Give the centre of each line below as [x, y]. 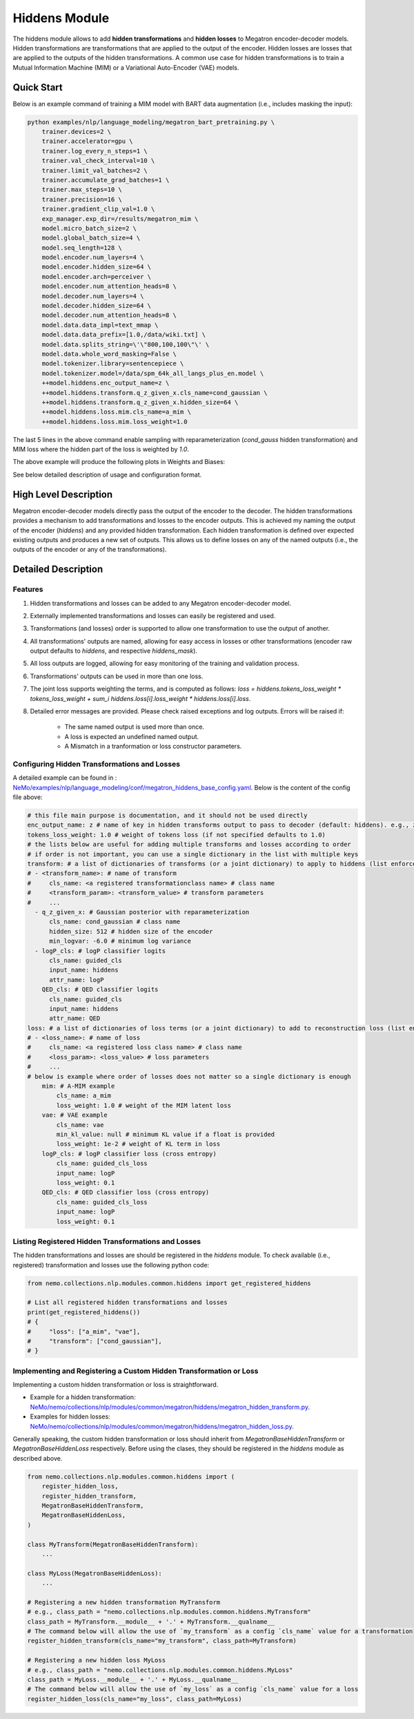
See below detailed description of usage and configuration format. [107, 474]
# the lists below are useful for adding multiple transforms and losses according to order [189, 845]
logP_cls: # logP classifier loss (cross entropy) [129, 1154]
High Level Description [63, 494]
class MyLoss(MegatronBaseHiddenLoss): [95, 1573]
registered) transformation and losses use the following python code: [111, 1265]
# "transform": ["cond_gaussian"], [95, 1341]
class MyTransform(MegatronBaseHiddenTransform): [113, 1544]
